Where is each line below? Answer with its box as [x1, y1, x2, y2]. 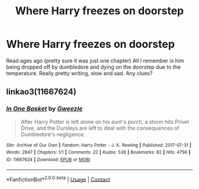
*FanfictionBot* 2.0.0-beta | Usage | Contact [6, 175, 111, 183]
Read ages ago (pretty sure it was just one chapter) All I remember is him [6, 57, 185, 64]
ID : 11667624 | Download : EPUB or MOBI [6, 156, 91, 162]
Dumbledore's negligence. [20, 130, 86, 137]
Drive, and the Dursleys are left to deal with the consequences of [20, 124, 179, 132]
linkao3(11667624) [6, 87, 77, 97]
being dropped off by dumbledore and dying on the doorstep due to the [6, 63, 181, 71]
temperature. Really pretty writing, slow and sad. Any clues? [6, 69, 153, 76]
